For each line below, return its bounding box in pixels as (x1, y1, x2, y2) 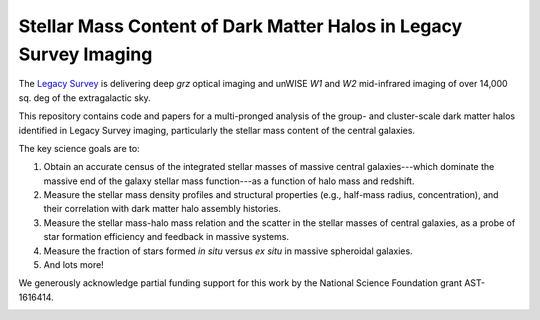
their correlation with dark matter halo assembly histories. (43, 203, 282, 215)
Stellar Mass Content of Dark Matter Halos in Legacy (18, 15, 463, 37)
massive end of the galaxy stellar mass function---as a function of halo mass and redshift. (43, 175, 415, 187)
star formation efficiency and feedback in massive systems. (43, 231, 290, 243)
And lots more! (43, 259, 104, 271)
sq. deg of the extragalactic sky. (18, 91, 152, 104)
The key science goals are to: (18, 142, 140, 154)
